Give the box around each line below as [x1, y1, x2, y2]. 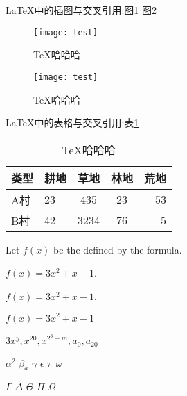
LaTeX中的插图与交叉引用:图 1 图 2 [6, 3, 157, 17]
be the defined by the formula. [53, 242, 182, 256]
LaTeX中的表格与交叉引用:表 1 [6, 115, 139, 130]
